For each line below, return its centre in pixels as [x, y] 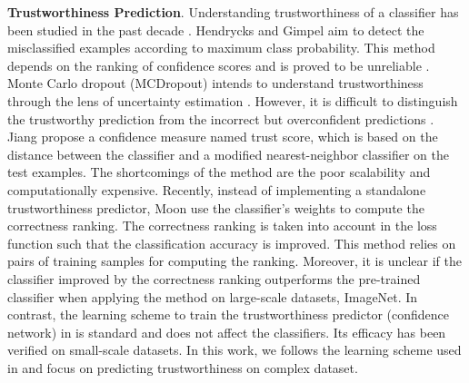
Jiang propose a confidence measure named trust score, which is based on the [223, 137]
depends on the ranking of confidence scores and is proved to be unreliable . [219, 65]
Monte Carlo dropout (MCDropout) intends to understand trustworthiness [215, 83]
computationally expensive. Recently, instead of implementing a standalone [217, 189]
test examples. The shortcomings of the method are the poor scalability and [219, 172]
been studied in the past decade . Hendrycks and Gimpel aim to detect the [216, 29]
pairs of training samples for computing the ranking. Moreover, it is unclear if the [234, 261]
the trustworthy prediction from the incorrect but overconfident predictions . [221, 118]
